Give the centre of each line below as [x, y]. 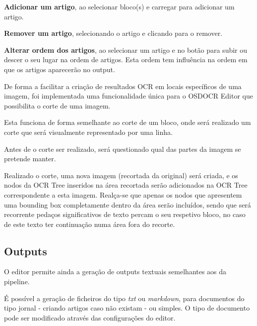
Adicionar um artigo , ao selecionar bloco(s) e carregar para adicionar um [119, 6]
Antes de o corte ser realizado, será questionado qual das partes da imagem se [123, 149]
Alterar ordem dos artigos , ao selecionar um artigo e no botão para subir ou [126, 50]
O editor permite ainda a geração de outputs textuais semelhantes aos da [115, 272]
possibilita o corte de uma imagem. [57, 105]
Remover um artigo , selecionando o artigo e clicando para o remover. [113, 33]
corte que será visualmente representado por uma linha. [88, 132]
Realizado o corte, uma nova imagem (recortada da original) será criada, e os [121, 175]
